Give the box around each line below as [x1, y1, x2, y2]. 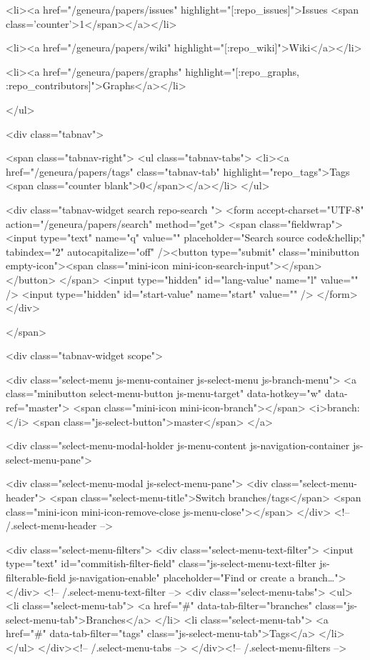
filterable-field [6, 570, 66, 584]
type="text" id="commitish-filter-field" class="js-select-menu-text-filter [6, 556, 316, 571]
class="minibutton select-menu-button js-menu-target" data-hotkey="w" [6, 386, 322, 401]
